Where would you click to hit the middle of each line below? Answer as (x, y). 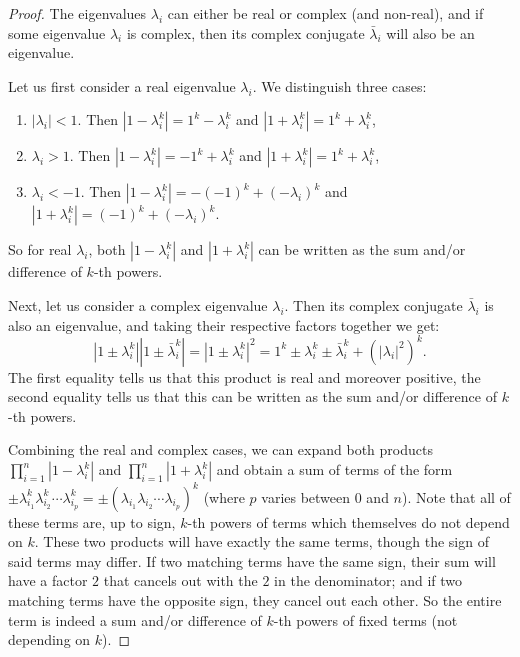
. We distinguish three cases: (339, 85)
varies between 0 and (325, 496)
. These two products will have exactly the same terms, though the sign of (261, 541)
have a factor (48, 580)
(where (224, 496)
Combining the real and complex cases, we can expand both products (220, 449)
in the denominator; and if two (368, 580)
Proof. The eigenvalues (77, 13)
